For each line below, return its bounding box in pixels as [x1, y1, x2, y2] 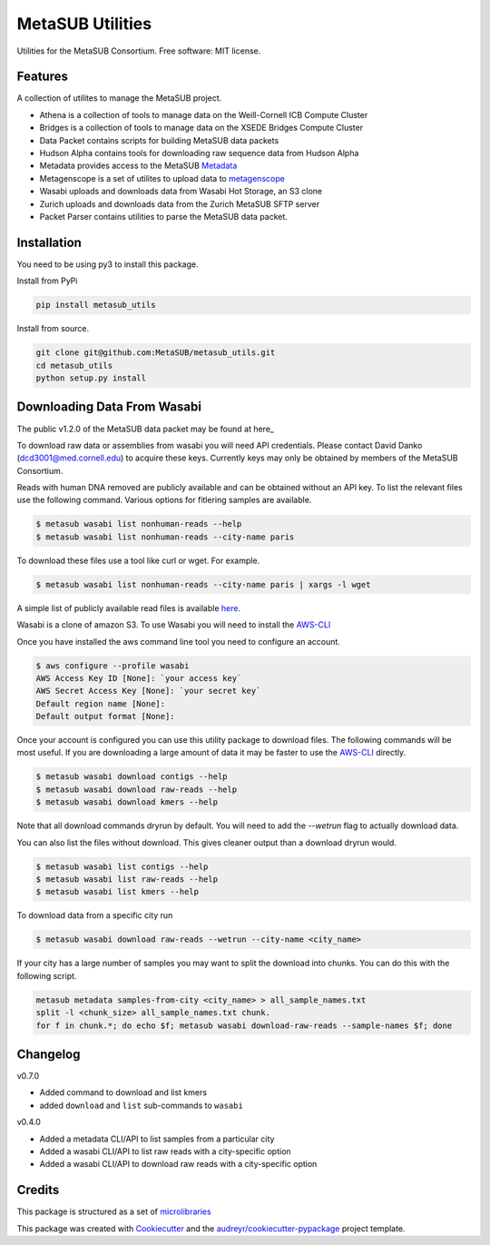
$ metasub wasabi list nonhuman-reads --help [35, 519, 242, 529]
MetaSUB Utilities [16, 14, 152, 34]
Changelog [16, 1046, 81, 1062]
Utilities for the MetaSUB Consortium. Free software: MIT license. [16, 45, 261, 56]
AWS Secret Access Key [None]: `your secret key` [35, 686, 261, 697]
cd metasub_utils [35, 360, 113, 371]
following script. [16, 970, 77, 981]
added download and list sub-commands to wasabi [39, 1100, 244, 1111]
